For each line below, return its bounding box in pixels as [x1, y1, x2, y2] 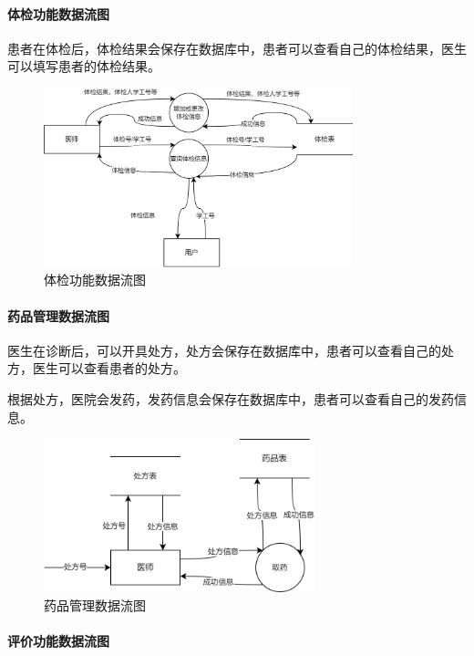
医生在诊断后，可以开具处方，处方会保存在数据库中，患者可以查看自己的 [7, 340, 441, 359]
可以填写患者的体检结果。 [7, 57, 160, 76]
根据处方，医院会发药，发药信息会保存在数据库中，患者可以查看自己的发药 [7, 389, 454, 408]
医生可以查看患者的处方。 [32, 359, 186, 378]
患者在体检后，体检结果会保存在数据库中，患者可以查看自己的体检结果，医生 [7, 38, 467, 57]
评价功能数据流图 [7, 631, 109, 651]
